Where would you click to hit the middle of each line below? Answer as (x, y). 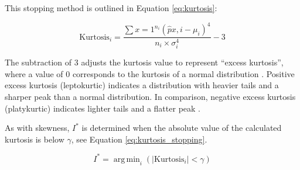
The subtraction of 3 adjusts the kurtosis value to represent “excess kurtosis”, (144, 62)
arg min (127, 159)
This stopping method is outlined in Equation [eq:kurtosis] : (111, 8)
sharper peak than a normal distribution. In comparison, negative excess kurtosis (150, 96)
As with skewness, (37, 128)
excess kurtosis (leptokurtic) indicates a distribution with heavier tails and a (142, 85)
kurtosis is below (35, 139)
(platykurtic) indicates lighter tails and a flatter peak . (103, 108)
